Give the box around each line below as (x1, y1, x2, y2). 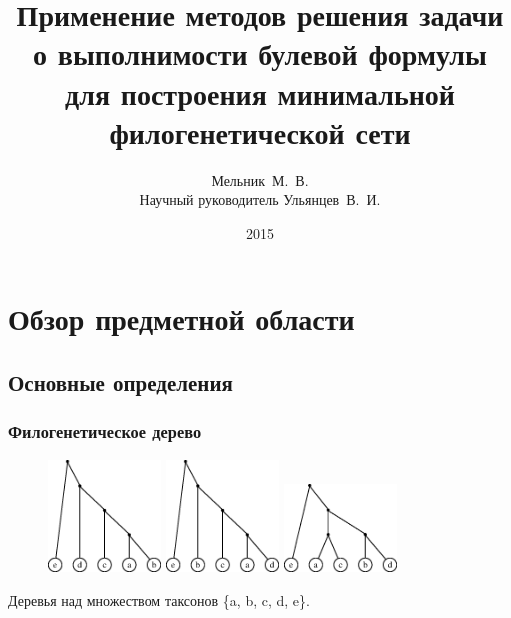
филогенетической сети (109, 111, 411, 152)
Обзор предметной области (8, 298, 355, 339)
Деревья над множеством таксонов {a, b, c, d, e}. (8, 589, 310, 610)
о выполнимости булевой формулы (33, 33, 487, 74)
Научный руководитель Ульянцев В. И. (139, 189, 381, 210)
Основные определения (8, 367, 233, 398)
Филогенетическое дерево (8, 419, 202, 444)
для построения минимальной (65, 72, 455, 113)
